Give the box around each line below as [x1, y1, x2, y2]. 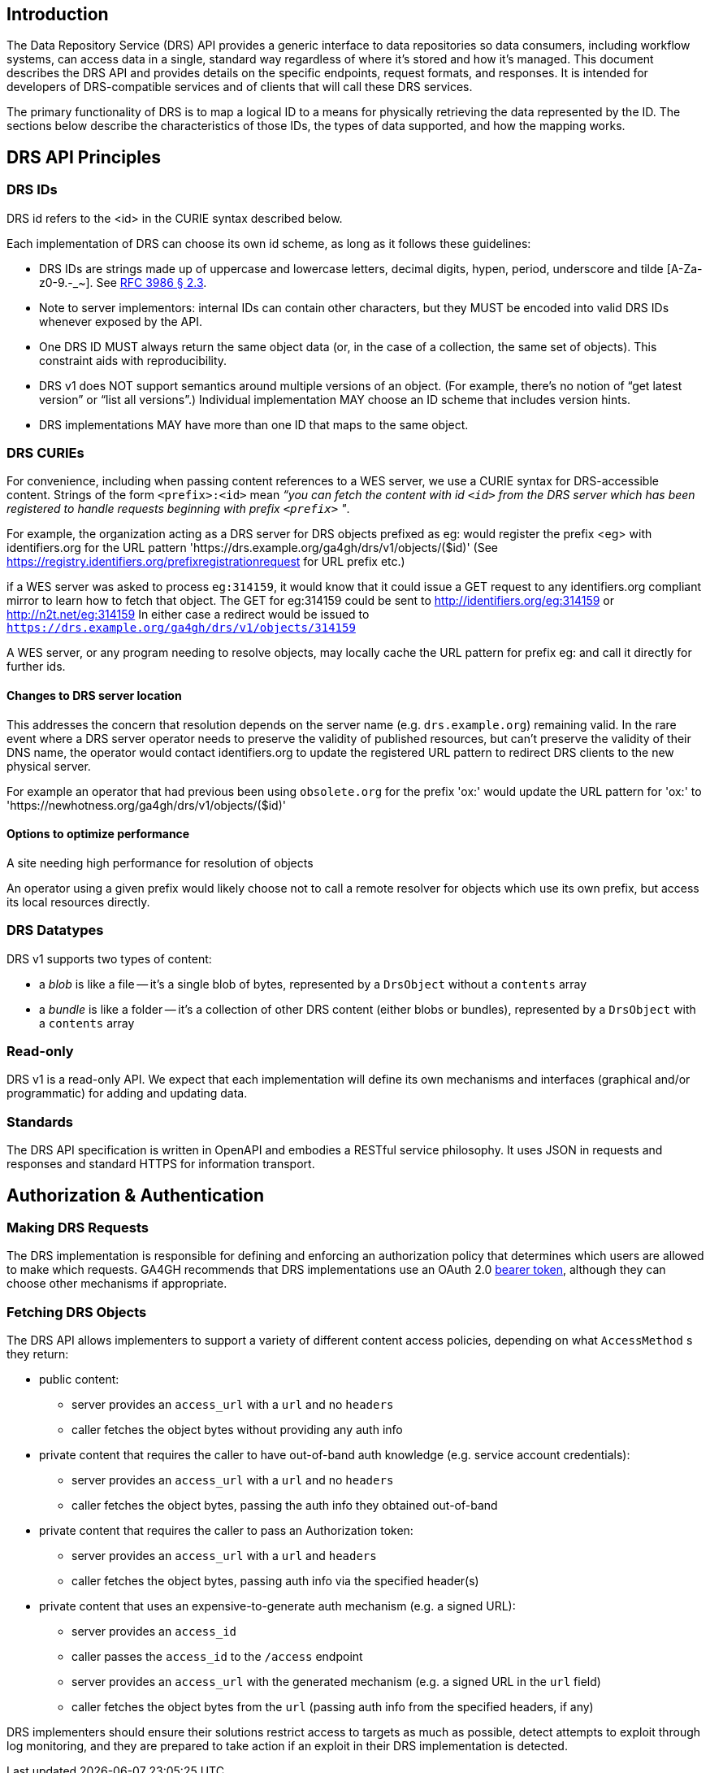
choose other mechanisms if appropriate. [6, 1276, 227, 1291]
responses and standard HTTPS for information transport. [6, 1157, 315, 1171]
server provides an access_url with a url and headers [71, 1549, 377, 1563]
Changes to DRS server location [6, 689, 182, 702]
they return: [6, 1347, 69, 1362]
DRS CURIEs [6, 445, 84, 462]
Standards [6, 1113, 74, 1130]
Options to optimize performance [6, 827, 190, 841]
